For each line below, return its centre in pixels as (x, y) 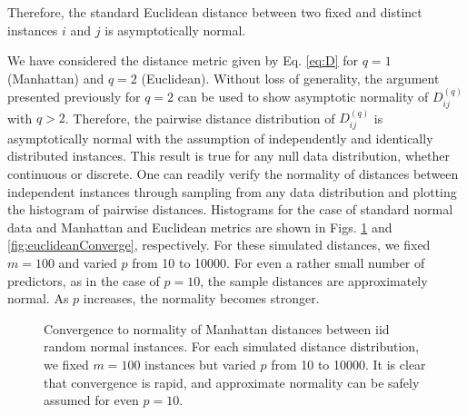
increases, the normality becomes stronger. (201, 298)
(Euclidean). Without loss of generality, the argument (290, 78)
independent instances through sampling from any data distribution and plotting (232, 191)
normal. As (38, 298)
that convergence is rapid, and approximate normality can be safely (232, 382)
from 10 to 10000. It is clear (348, 364)
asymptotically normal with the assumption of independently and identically (220, 138)
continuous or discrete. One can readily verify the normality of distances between (233, 174)
